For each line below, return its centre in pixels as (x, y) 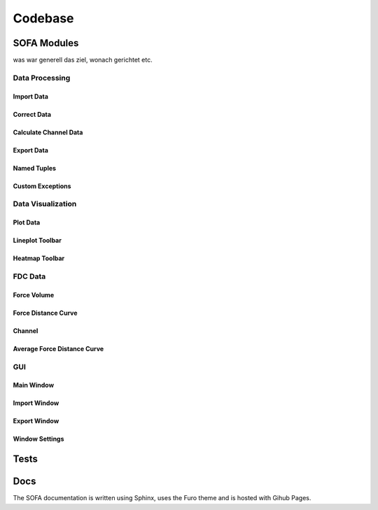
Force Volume (34, 295)
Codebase (43, 18)
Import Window (36, 403)
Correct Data (32, 114)
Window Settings (38, 439)
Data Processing (42, 78)
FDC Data (29, 276)
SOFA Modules (46, 43)
